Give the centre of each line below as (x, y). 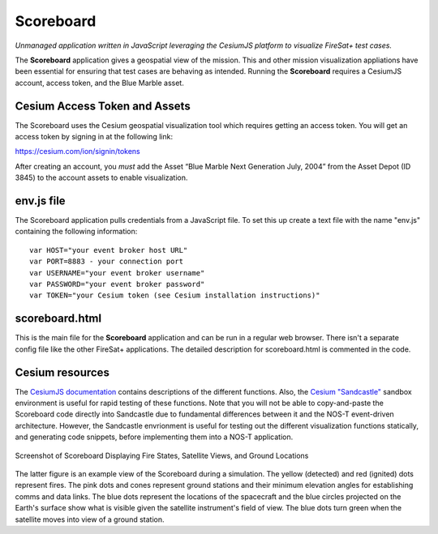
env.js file (40, 201)
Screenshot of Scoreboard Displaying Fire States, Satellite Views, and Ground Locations (162, 455)
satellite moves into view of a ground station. (90, 519)
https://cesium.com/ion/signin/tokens (78, 152)
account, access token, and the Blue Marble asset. (99, 83)
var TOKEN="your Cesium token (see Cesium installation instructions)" (175, 295)
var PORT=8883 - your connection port (107, 262)
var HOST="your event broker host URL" (109, 250)
